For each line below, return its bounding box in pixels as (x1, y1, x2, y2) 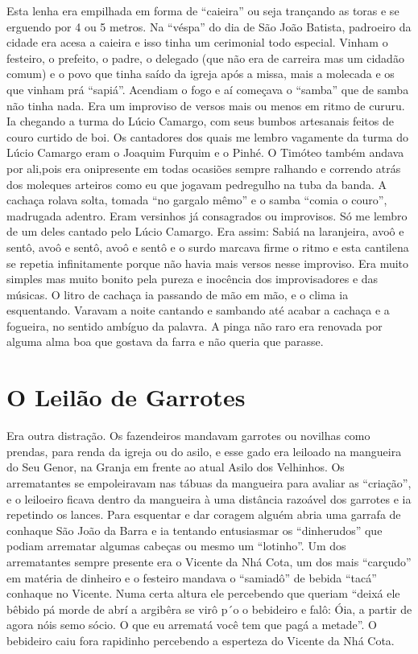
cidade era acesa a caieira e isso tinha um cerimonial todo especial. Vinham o (6, 34, 388, 51)
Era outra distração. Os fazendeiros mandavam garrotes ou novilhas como (6, 427, 370, 444)
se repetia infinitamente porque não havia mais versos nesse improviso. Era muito (6, 254, 409, 271)
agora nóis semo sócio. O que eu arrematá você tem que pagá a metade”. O (6, 616, 377, 633)
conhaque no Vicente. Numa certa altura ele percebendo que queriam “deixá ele (6, 585, 400, 602)
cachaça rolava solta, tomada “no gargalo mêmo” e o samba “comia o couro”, (6, 191, 387, 208)
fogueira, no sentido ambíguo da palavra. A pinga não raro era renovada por (6, 317, 383, 334)
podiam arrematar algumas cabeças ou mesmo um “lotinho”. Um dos (6, 537, 346, 554)
